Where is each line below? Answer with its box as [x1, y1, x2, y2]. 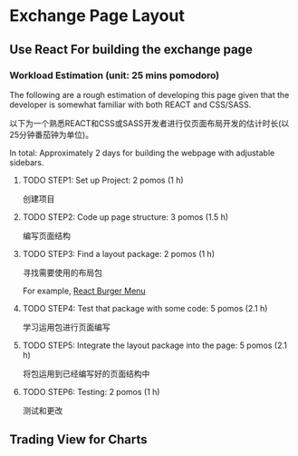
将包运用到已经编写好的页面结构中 [22, 368, 150, 379]
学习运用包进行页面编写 [22, 322, 111, 332]
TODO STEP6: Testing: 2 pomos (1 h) [22, 386, 160, 397]
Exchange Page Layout [9, 5, 186, 26]
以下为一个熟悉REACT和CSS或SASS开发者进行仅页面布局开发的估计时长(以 [9, 117, 290, 128]
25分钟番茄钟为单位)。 [9, 129, 93, 140]
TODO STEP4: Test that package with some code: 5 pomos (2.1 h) [22, 302, 268, 313]
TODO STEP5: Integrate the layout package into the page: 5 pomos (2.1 [22, 340, 287, 351]
